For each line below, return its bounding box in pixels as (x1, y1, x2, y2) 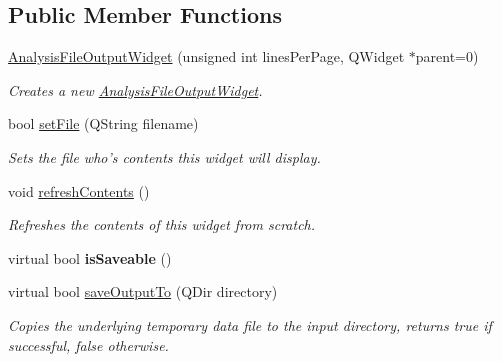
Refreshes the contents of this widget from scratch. (8, 214, 316, 235)
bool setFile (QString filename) (8, 113, 199, 134)
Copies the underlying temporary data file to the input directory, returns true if (8, 314, 492, 335)
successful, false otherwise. (8, 334, 169, 355)
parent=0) (415, 46, 479, 67)
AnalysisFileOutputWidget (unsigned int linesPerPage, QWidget (8, 46, 405, 67)
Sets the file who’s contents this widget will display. (8, 146, 321, 167)
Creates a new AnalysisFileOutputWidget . (8, 79, 263, 100)
